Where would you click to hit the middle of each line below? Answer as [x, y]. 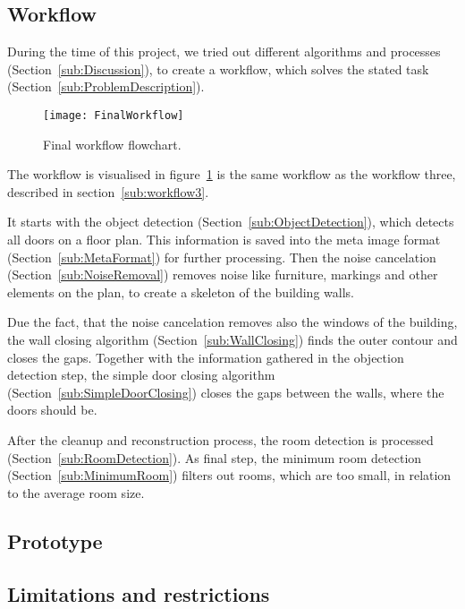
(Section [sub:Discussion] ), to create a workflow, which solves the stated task [218, 69]
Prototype [55, 540]
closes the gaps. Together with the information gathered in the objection [206, 357]
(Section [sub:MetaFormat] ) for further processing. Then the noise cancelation [222, 257]
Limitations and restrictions [139, 593]
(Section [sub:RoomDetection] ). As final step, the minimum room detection [215, 457]
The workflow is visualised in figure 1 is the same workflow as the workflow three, [232, 174]
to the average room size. [76, 492]
